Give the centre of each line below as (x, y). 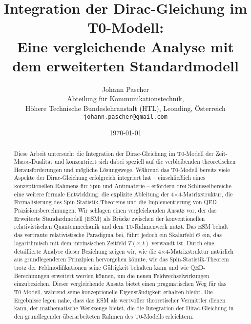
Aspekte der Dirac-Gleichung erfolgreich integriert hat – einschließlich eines (110, 178)
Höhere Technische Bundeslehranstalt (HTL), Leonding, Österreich (125, 108)
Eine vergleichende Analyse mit (125, 46)
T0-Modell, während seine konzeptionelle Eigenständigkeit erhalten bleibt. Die (113, 292)
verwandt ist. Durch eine (183, 243)
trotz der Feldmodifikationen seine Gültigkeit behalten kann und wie (101, 268)
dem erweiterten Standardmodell (125, 65)
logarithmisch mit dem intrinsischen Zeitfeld (70, 243)
